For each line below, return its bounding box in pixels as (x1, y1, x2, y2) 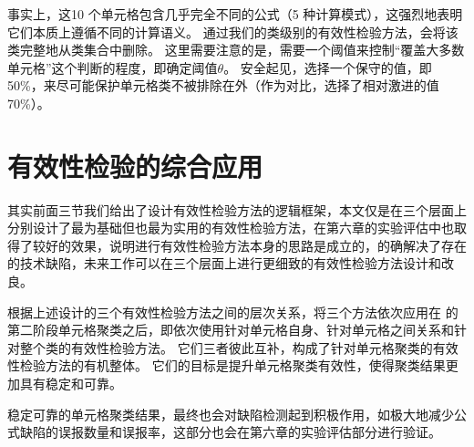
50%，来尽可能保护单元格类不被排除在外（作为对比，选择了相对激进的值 (7, 76, 439, 95)
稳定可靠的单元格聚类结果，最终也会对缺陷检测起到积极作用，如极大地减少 (7, 404, 454, 423)
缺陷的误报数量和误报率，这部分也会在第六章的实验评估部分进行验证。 (19, 422, 441, 442)
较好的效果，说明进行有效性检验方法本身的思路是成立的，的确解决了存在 (32, 235, 467, 255)
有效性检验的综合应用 (7, 147, 263, 184)
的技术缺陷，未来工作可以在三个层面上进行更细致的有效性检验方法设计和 (7, 254, 441, 273)
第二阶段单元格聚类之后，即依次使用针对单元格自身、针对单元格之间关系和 (7, 320, 454, 339)
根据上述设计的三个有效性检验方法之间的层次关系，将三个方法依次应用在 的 (7, 302, 459, 321)
